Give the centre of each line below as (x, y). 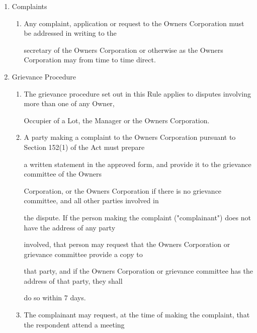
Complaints (29, 6)
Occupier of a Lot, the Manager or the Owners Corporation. (117, 120)
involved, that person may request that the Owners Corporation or (127, 244)
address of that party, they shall (73, 280)
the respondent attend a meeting (74, 324)
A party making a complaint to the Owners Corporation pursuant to (130, 137)
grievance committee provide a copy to (83, 254)
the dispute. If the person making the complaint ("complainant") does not (137, 217)
